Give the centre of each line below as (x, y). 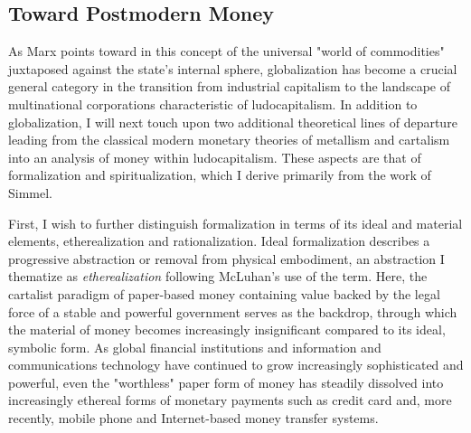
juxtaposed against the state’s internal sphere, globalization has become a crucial (233, 68)
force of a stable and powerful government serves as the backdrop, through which (233, 311)
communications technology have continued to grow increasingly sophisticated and (236, 365)
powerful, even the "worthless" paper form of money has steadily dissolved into (226, 382)
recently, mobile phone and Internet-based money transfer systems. (193, 418)
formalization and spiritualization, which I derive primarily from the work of (220, 175)
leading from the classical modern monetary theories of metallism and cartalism (229, 140)
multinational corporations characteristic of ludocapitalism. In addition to (213, 104)
